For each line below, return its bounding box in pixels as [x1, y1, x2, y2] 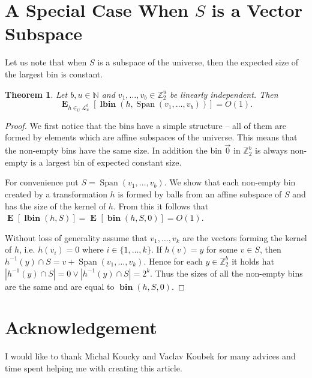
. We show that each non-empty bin [164, 176, 296, 188]
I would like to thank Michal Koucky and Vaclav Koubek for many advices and [5, 350, 296, 362]
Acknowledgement [5, 315, 157, 340]
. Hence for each [143, 254, 203, 267]
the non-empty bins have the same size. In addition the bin [5, 144, 222, 157]
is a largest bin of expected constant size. [30, 155, 182, 168]
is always [255, 144, 288, 157]
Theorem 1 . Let [5, 88, 68, 100]
